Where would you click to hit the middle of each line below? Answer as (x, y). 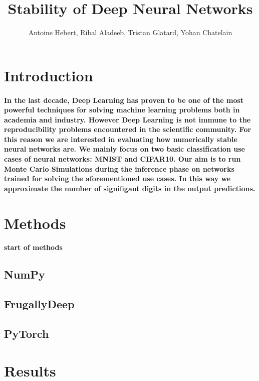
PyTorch (27, 333)
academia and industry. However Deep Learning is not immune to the (127, 119)
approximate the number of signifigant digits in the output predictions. (130, 188)
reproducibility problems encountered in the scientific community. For (128, 129)
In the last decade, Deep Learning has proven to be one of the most (124, 100)
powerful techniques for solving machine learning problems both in (122, 110)
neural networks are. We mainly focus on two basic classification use (124, 149)
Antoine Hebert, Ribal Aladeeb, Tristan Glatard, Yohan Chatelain (130, 32)
